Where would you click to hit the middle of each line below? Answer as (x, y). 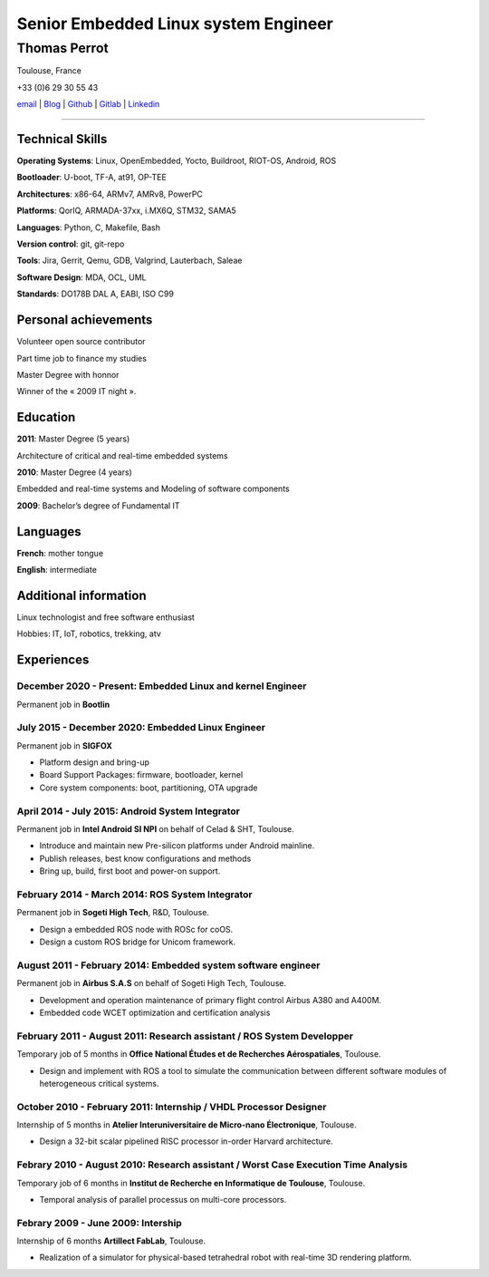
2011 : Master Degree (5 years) (73, 439)
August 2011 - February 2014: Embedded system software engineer (168, 965)
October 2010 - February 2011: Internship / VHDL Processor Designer (172, 1107)
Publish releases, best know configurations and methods (145, 858)
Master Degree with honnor (68, 374)
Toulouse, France (49, 71)
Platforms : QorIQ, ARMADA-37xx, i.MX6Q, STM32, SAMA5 (127, 211)
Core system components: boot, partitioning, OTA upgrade (149, 788)
